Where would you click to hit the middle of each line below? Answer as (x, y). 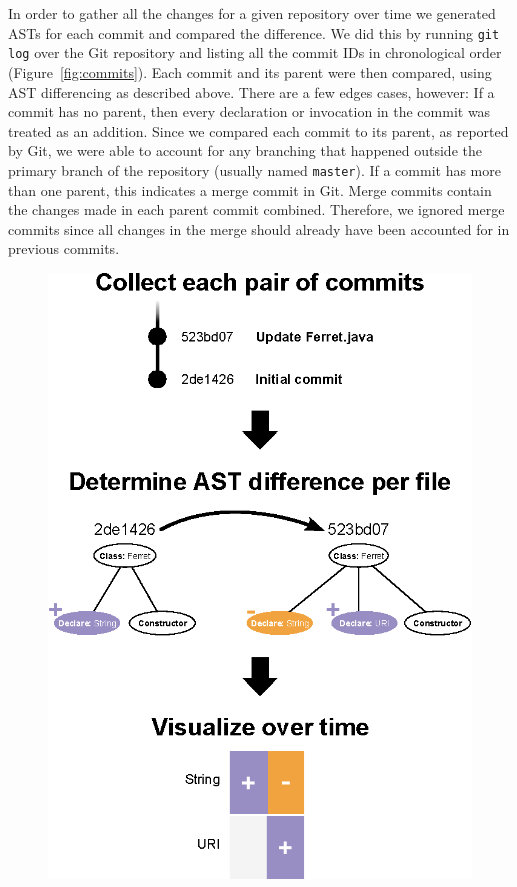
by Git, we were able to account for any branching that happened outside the (245, 150)
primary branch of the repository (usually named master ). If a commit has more (254, 169)
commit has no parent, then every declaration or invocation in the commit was (249, 111)
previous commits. (64, 248)
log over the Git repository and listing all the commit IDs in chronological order (255, 52)
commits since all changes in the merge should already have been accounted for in (259, 228)
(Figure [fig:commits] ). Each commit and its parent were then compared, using (250, 71)
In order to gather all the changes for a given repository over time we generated (252, 13)
